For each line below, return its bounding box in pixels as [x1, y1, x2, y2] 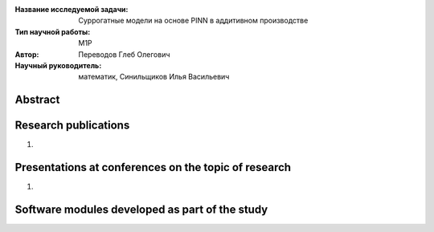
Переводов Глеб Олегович [78, 49, 170, 59]
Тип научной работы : [14, 26, 91, 36]
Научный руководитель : [14, 60, 102, 70]
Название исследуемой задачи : [14, 5, 129, 14]
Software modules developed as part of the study [14, 202, 268, 216]
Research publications [14, 119, 130, 132]
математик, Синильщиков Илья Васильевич [78, 72, 230, 82]
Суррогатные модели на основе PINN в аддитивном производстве [78, 16, 309, 26]
